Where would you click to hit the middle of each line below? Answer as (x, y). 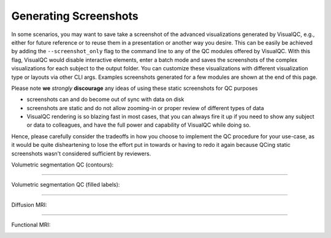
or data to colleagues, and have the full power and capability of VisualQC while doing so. (139, 125)
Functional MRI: (31, 225)
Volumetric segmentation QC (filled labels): (66, 185)
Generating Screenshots (75, 16)
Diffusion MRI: (29, 204)
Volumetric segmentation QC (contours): (63, 165)
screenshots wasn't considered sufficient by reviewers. (81, 154)
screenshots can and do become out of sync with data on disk (105, 99)
